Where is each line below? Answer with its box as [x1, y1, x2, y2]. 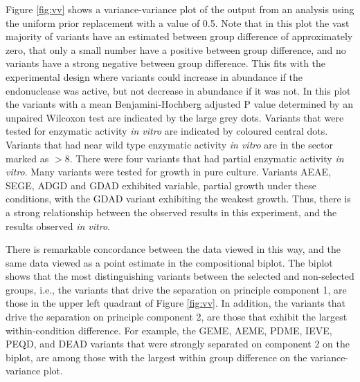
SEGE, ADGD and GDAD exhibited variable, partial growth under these [6, 178, 316, 192]
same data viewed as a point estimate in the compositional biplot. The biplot [6, 255, 333, 269]
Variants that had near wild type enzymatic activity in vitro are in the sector [6, 137, 334, 151]
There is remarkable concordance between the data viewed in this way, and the [6, 242, 341, 256]
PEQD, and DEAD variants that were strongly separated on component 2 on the [6, 336, 350, 351]
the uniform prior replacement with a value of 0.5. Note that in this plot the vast [6, 15, 350, 30]
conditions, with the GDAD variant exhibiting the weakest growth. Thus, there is [6, 191, 351, 206]
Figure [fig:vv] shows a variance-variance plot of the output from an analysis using [6, 2, 354, 16]
